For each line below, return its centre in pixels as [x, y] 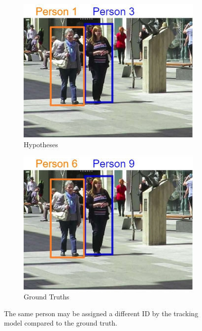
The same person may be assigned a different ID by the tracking [101, 313]
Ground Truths [47, 296]
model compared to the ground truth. [61, 323]
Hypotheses [41, 144]
